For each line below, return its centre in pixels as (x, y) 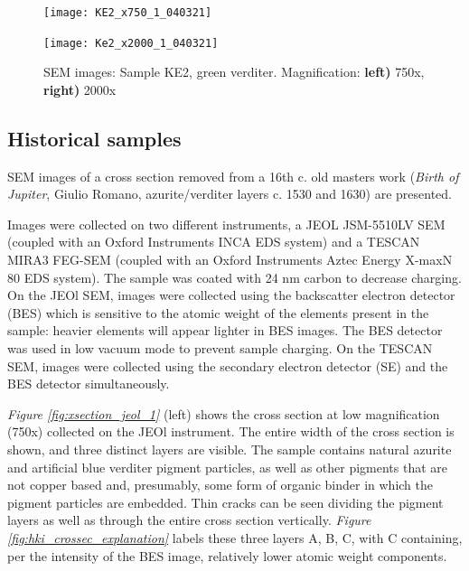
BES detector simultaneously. (89, 384)
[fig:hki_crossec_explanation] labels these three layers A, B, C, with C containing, (235, 537)
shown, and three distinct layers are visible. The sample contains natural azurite (230, 449)
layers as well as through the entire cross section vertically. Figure (189, 520)
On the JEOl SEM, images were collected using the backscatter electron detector (231, 295)
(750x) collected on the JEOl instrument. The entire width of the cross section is (231, 431)
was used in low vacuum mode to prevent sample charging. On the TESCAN (220, 348)
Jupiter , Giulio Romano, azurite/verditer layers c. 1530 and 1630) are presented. (230, 194)
